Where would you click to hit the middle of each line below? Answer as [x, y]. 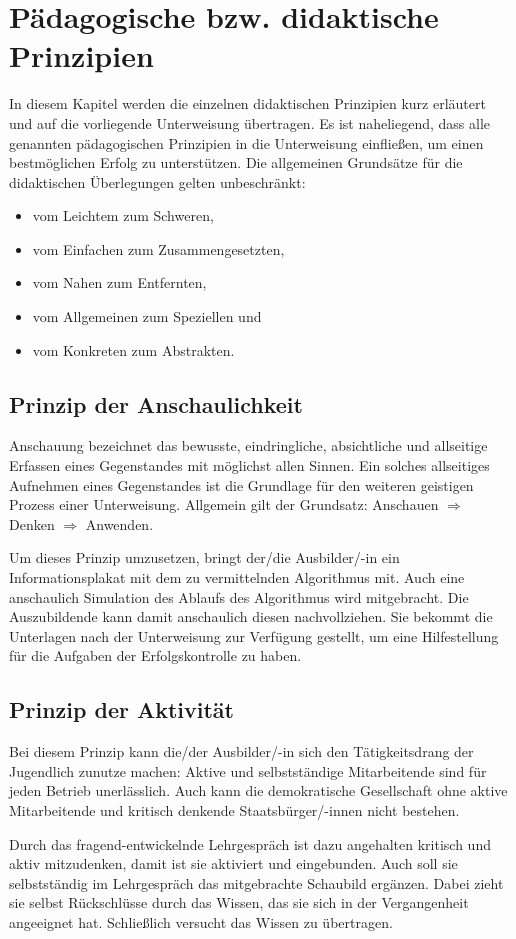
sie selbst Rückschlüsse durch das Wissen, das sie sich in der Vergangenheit [239, 902]
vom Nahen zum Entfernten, [119, 282]
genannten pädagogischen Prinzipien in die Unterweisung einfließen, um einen [246, 142]
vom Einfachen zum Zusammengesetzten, [158, 248]
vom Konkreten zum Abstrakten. [133, 349]
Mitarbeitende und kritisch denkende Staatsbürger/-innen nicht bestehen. [234, 809]
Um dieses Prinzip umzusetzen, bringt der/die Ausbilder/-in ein [204, 557]
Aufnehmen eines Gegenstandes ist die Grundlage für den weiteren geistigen [241, 484]
